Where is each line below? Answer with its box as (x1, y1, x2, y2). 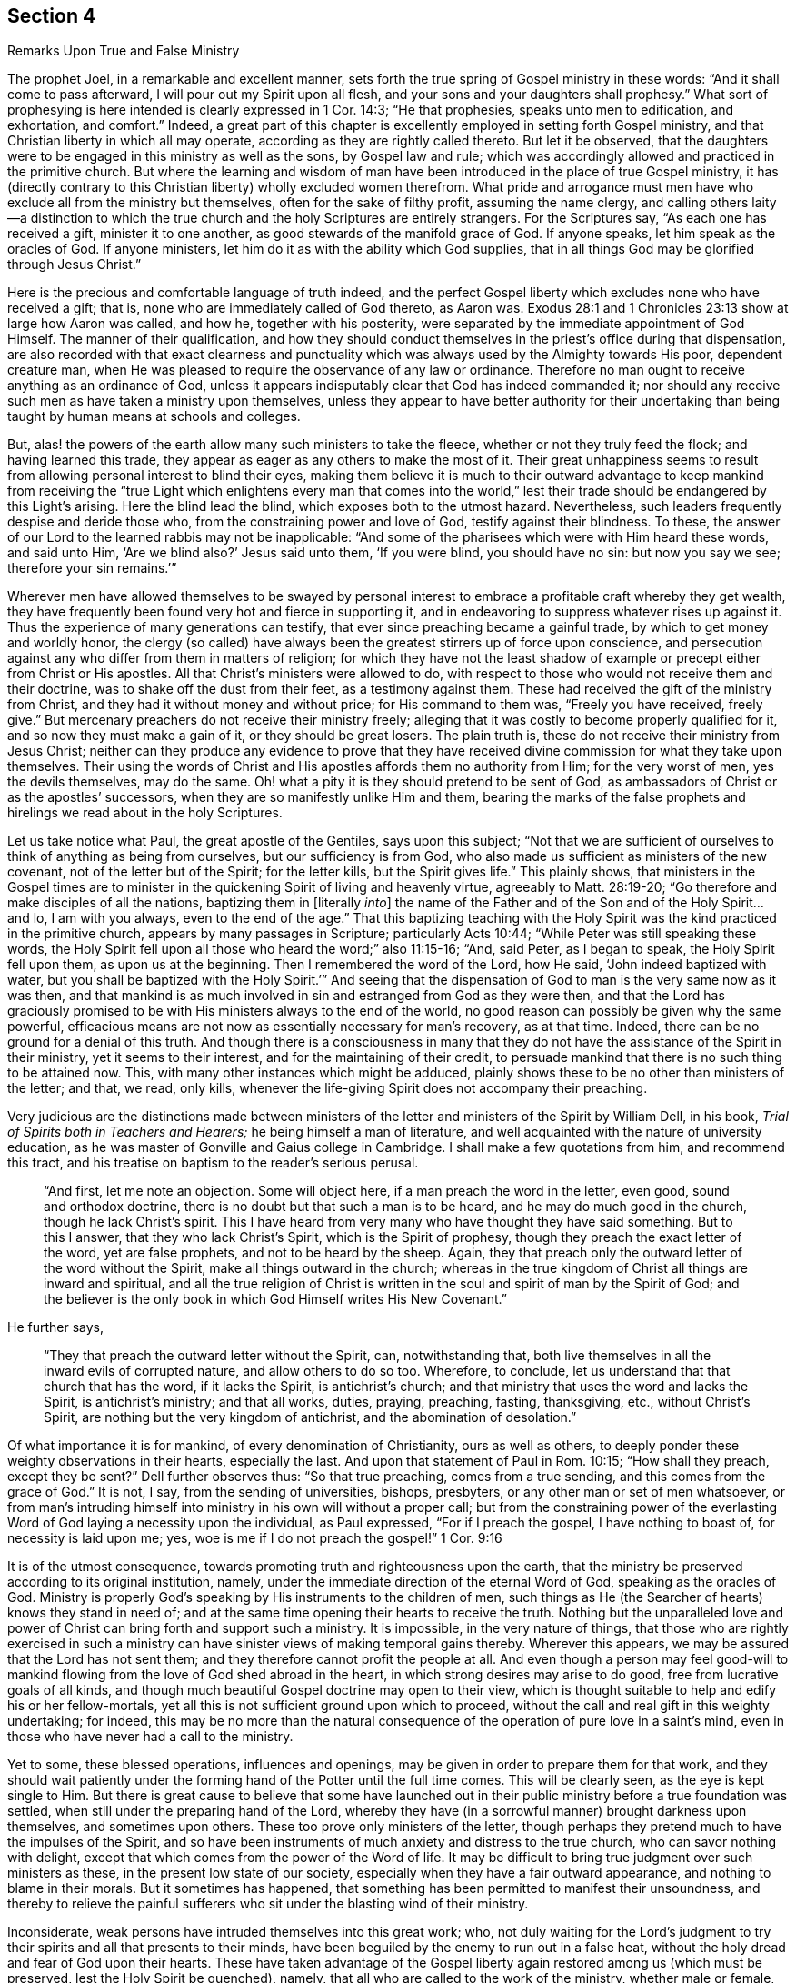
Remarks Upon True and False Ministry (7, 43, 240, 59)
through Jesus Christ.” (7, 256, 142, 273)
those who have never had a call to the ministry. (7, 1728, 294, 1745)
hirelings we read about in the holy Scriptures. (7, 805, 283, 821)
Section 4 (7, 5, 96, 27)
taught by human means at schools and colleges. (7, 408, 301, 425)
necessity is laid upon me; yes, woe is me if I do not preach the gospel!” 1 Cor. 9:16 (7, 1530, 502, 1547)
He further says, (7, 1319, 104, 1336)
